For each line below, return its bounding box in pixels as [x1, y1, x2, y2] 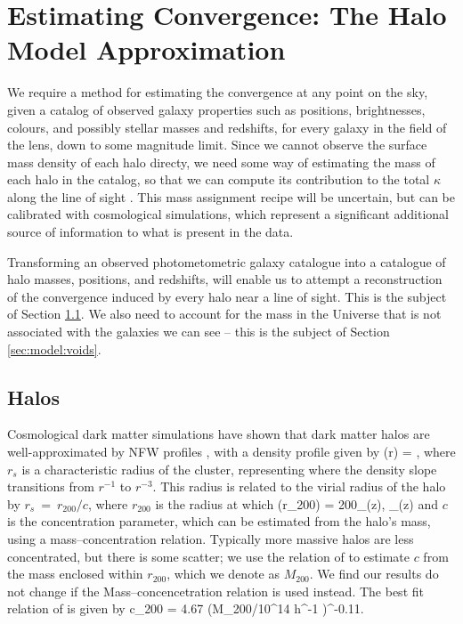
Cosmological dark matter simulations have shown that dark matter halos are [7, 425, 430, 443]
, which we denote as [167, 564, 280, 583]
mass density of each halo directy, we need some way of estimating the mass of [7, 152, 435, 171]
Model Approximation [7, 31, 286, 68]
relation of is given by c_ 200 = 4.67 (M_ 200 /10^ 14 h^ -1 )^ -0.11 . [7, 599, 364, 618]
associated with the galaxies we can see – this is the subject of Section [7, 322, 390, 341]
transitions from [7, 477, 94, 496]
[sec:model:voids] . [7, 339, 102, 358]
